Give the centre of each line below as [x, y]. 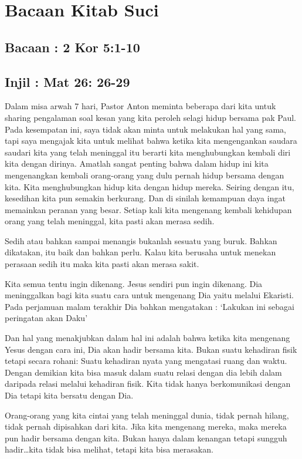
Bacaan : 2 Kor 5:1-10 [72, 47]
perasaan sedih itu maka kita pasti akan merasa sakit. [102, 264]
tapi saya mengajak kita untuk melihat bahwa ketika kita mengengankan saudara [151, 141]
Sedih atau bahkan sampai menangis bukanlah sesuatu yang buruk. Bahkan [141, 240]
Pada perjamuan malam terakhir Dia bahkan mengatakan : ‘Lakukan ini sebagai [150, 306]
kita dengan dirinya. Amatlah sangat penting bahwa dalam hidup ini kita [137, 163]
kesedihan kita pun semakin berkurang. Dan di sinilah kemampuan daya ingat [145, 198]
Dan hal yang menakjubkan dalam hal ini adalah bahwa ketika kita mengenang [147, 338]
